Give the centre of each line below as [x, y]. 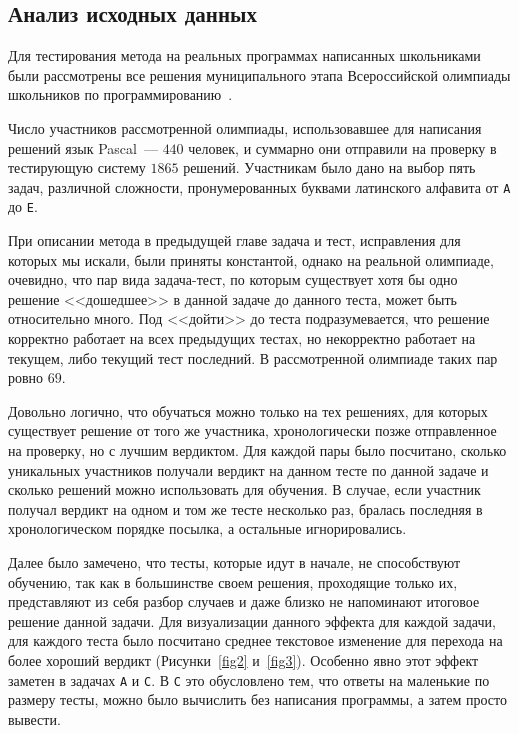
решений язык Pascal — [83, 147]
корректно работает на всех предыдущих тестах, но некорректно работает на [242, 338]
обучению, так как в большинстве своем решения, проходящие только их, [233, 581]
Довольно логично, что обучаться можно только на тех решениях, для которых [248, 410]
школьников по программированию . [120, 94]
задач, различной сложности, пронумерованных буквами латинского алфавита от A [259, 186]
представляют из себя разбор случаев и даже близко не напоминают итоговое [244, 601]
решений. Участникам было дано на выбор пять [329, 167]
